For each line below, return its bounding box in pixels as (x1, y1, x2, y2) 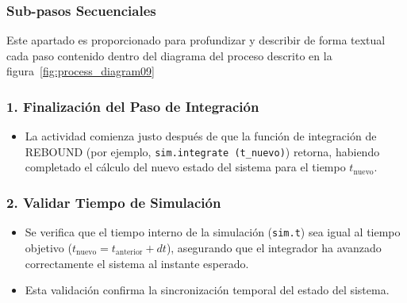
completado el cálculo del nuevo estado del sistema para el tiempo (25, 159, 346, 175)
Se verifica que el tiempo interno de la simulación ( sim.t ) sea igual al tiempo (25, 224, 401, 240)
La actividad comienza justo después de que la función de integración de (25, 128, 377, 144)
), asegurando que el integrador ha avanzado (166, 239, 382, 255)
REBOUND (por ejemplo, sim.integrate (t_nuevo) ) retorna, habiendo (25, 143, 380, 159)
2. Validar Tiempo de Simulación (6, 192, 221, 212)
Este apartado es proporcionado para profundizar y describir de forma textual (6, 32, 386, 48)
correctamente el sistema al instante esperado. (25, 255, 249, 271)
